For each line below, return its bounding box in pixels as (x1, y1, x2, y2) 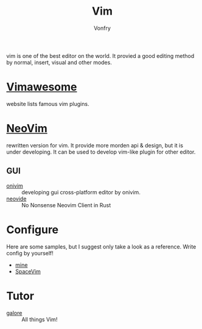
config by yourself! (6, 249, 54, 256)
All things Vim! (21, 316, 58, 323)
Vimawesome (6, 80, 77, 94)
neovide (6, 195, 27, 202)
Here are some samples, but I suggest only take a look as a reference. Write (6, 242, 197, 250)
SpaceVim (15, 267, 41, 275)
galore (6, 309, 23, 316)
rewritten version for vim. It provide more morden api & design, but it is (6, 141, 184, 149)
